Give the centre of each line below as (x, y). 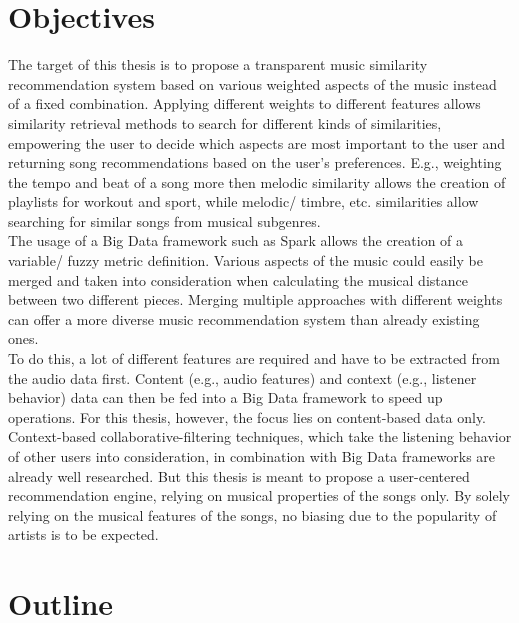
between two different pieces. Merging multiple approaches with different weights (255, 299)
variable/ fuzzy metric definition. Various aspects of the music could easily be (245, 260)
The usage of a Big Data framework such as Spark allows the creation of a (236, 240)
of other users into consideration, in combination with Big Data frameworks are (252, 456)
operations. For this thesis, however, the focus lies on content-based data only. (247, 416)
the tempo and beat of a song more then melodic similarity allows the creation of (257, 181)
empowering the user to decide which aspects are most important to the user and (257, 142)
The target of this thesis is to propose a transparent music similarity (218, 64)
